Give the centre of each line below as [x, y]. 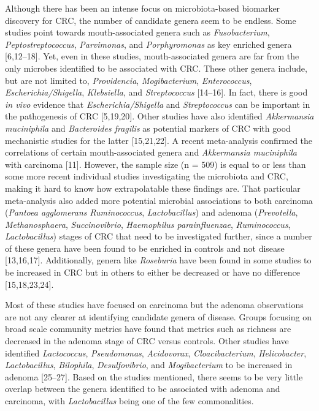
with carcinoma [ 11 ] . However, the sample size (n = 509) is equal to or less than [156, 164]
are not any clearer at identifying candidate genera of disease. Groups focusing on [158, 316]
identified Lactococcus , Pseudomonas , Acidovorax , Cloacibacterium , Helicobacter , [156, 353]
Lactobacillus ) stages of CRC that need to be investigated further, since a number [159, 236]
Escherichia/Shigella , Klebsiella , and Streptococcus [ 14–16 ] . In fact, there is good [156, 92]
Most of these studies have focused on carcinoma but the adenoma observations [154, 305]
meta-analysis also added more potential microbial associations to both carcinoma [159, 200]
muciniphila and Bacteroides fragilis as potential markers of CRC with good [148, 128]
